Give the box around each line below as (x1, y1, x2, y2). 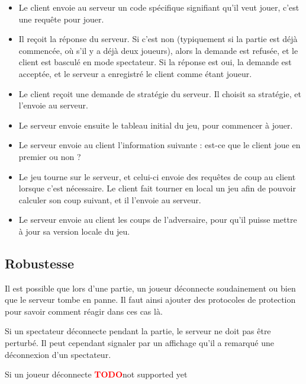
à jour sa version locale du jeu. (18, 225, 130, 237)
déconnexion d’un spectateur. (5, 348, 111, 360)
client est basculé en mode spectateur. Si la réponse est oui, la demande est (18, 56, 292, 68)
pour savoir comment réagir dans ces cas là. (5, 305, 163, 317)
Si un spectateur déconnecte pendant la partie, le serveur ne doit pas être (5, 325, 271, 337)
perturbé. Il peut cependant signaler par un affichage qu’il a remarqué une (5, 337, 274, 349)
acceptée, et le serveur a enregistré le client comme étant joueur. (18, 67, 252, 79)
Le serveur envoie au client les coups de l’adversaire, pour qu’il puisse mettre (18, 213, 297, 226)
